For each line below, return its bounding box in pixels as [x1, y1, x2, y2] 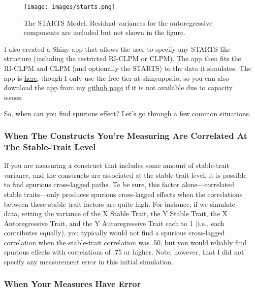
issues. [4, 92, 23, 102]
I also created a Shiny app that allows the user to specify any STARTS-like [4, 43, 231, 54]
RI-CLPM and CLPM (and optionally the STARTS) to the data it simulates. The [4, 63, 252, 73]
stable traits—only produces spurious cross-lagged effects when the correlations [4, 189, 243, 199]
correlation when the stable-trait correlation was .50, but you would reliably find [4, 237, 247, 247]
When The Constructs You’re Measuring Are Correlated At [4, 129, 248, 141]
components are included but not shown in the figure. [24, 27, 186, 37]
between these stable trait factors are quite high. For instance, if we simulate [4, 198, 235, 209]
